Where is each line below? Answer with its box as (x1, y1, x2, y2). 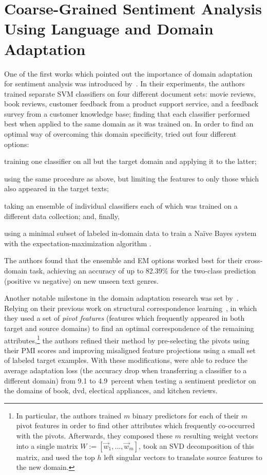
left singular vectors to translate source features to (104, 451, 262, 462)
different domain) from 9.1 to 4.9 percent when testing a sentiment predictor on (4, 375, 256, 386)
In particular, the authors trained (16, 410, 122, 421)
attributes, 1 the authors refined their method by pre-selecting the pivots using (4, 333, 250, 345)
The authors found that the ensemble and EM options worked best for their (4, 255, 243, 266)
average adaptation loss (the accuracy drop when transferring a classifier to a (4, 365, 247, 375)
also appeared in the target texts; (4, 183, 109, 194)
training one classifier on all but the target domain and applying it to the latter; (4, 156, 257, 167)
